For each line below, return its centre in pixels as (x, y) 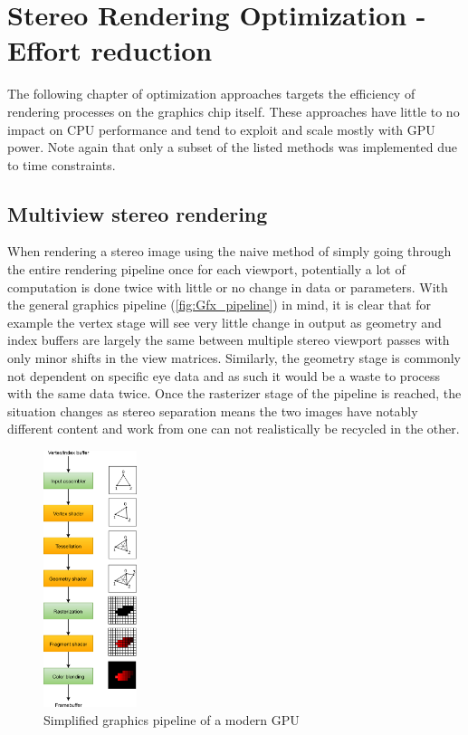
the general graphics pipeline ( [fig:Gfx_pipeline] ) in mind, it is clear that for (219, 305)
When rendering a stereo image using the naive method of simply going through (229, 251)
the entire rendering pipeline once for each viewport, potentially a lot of (206, 269)
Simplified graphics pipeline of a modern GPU (172, 720)
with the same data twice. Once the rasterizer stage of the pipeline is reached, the (234, 393)
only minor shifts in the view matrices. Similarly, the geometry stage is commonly (234, 358)
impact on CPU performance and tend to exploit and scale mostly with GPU (221, 129)
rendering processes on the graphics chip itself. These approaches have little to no (234, 111)
